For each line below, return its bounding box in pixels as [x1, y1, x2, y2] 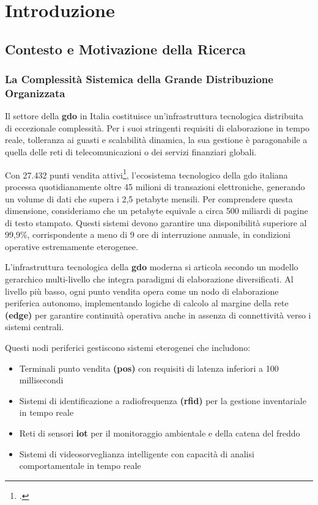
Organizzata [5, 86, 65, 100]
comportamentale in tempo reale [19, 459, 141, 472]
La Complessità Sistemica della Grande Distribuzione [5, 72, 273, 87]
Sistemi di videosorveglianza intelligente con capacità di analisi [19, 447, 254, 460]
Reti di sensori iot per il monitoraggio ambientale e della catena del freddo [19, 427, 300, 440]
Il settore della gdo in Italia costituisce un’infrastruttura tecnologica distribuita [5, 109, 304, 122]
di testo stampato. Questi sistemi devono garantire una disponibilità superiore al [5, 216, 307, 229]
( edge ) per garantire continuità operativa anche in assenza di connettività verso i [5, 308, 311, 321]
